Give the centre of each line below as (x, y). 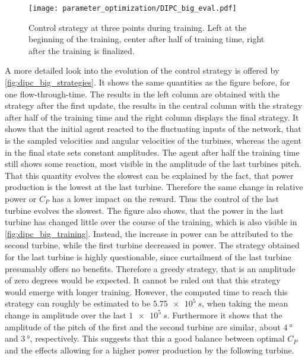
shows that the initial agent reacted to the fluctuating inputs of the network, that (153, 129)
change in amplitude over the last (66, 315)
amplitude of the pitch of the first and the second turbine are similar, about (143, 326)
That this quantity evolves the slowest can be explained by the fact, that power (149, 175)
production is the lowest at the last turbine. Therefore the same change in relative (154, 187)
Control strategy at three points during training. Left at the (138, 27)
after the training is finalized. (82, 50)
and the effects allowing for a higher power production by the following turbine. (150, 350)
